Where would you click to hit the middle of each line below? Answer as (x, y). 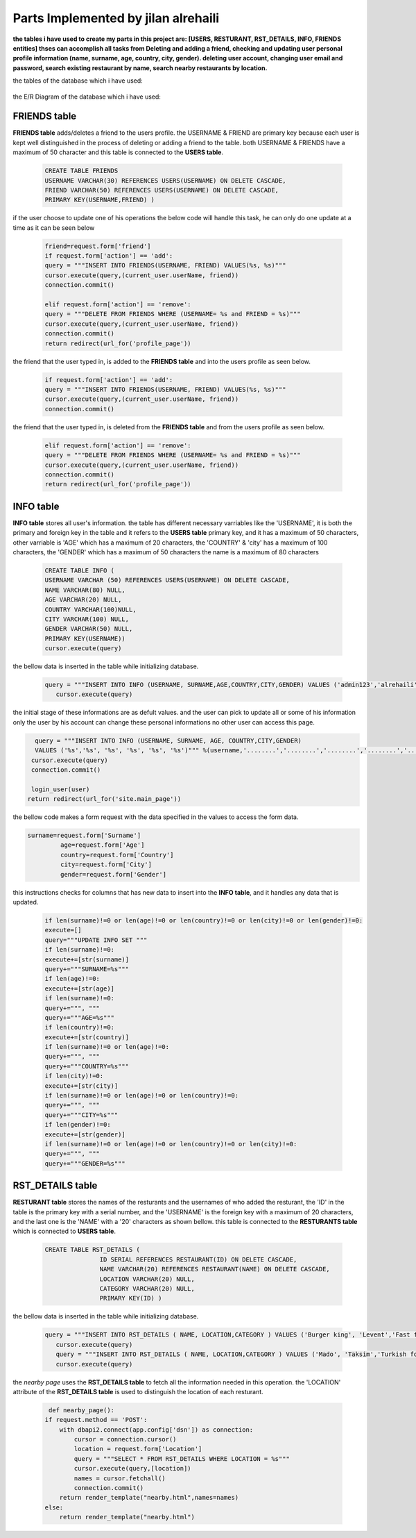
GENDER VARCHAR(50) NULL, (89, 629)
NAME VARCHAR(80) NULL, (85, 590)
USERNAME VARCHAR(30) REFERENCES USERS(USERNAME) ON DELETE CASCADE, (165, 180)
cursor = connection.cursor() (125, 1439)
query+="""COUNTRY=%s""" (87, 1066)
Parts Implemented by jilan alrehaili (116, 18)
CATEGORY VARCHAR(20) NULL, (147, 1289)
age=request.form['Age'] (102, 845)
